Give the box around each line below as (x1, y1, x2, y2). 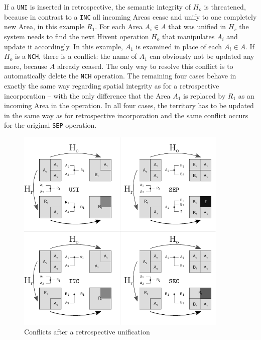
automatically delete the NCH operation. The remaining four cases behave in (4, 70, 236, 81)
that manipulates (162, 31, 215, 41)
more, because (4, 60, 48, 71)
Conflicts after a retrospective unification (24, 326, 150, 337)
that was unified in (168, 21, 226, 32)
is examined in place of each (136, 41, 222, 51)
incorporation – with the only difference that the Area (4, 90, 171, 101)
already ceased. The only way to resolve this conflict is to (57, 60, 233, 71)
